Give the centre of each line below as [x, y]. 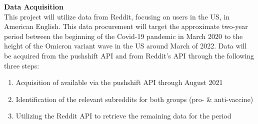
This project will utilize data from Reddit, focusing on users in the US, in [117, 16]
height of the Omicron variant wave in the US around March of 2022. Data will [125, 46]
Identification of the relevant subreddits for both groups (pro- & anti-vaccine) [134, 99]
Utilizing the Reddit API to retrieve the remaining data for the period [123, 116]
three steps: [22, 65]
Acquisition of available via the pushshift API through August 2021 [119, 82]
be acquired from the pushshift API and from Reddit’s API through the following [129, 55]
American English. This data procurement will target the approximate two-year [126, 26]
